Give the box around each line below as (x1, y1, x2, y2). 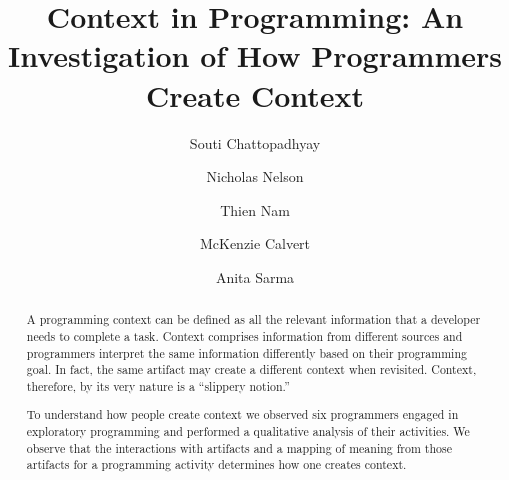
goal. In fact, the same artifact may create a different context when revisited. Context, (26, 361, 477, 378)
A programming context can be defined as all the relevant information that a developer (26, 311, 481, 328)
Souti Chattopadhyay (189, 132, 321, 153)
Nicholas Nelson (206, 166, 304, 187)
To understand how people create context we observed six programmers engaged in (26, 406, 459, 423)
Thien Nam (220, 199, 290, 220)
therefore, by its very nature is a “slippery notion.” (26, 377, 290, 394)
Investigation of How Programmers (8, 35, 502, 76)
